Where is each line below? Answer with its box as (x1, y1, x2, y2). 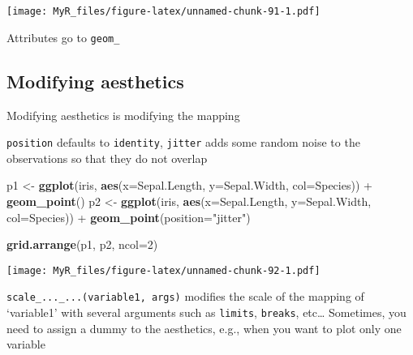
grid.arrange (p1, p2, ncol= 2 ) (6, 236, 158, 253)
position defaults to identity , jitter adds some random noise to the (6, 134, 360, 151)
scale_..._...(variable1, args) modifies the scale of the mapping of (6, 288, 364, 305)
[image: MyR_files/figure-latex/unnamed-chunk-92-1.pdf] (6, 264, 321, 276)
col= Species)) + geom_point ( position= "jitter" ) (6, 208, 251, 225)
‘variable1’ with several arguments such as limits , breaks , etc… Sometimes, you (6, 304, 407, 321)
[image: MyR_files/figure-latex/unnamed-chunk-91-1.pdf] (6, 6, 321, 17)
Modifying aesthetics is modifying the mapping (6, 106, 240, 123)
